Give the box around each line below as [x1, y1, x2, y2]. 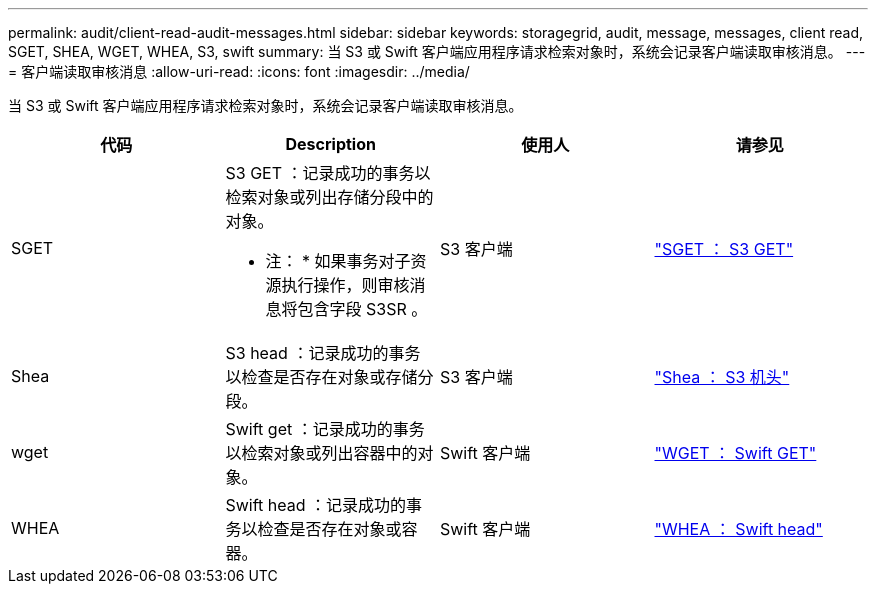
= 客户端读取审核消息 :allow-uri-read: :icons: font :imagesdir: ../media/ [8, 63, 470, 80]
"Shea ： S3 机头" [654, 367, 790, 387]
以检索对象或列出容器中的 [225, 443, 418, 463]
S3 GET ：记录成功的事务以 [225, 163, 431, 183]
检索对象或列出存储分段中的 [225, 187, 434, 207]
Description [285, 134, 376, 154]
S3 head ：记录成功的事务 [225, 343, 421, 363]
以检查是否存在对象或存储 [225, 367, 418, 387]
